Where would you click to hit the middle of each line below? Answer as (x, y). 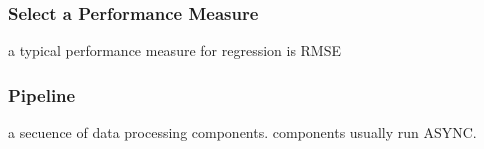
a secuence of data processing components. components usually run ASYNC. (242, 132)
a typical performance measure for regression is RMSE (175, 50)
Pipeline (42, 94)
